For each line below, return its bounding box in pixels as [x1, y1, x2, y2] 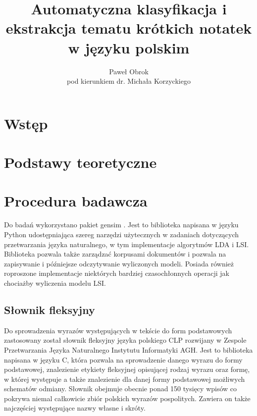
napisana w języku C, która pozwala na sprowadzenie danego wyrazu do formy [4, 354, 243, 364]
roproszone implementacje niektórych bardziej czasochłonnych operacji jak [4, 268, 229, 278]
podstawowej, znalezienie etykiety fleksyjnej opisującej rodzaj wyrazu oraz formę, [4, 364, 250, 374]
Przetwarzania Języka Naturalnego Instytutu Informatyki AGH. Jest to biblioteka [4, 344, 253, 355]
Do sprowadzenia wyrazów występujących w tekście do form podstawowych [4, 325, 232, 335]
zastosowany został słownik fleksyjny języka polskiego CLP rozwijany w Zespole [4, 335, 247, 345]
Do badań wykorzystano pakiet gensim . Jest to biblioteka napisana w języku [4, 219, 239, 230]
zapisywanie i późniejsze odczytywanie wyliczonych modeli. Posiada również [4, 258, 234, 268]
